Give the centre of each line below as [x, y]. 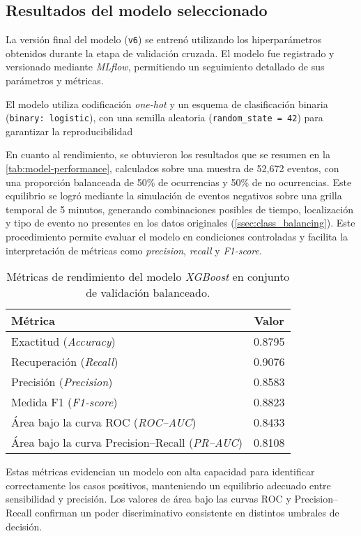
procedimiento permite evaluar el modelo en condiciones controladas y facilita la [177, 237]
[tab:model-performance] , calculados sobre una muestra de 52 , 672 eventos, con [172, 168]
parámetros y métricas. [55, 81]
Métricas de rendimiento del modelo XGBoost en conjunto [148, 277]
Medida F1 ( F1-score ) [64, 402]
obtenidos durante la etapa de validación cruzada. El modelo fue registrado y [170, 53]
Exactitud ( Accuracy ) [63, 342]
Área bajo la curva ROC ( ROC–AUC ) [104, 422]
